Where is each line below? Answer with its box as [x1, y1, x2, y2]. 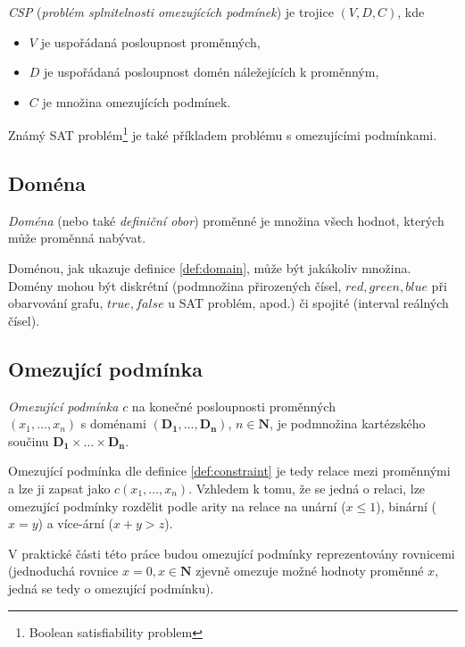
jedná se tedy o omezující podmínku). [8, 578, 214, 597]
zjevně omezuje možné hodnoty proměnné [195, 561, 424, 580]
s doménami [80, 414, 146, 433]
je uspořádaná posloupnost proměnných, [40, 32, 261, 51]
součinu [8, 431, 49, 450]
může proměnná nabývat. [8, 228, 146, 247]
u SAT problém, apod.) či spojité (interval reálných [168, 294, 449, 312]
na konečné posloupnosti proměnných [131, 396, 336, 415]
